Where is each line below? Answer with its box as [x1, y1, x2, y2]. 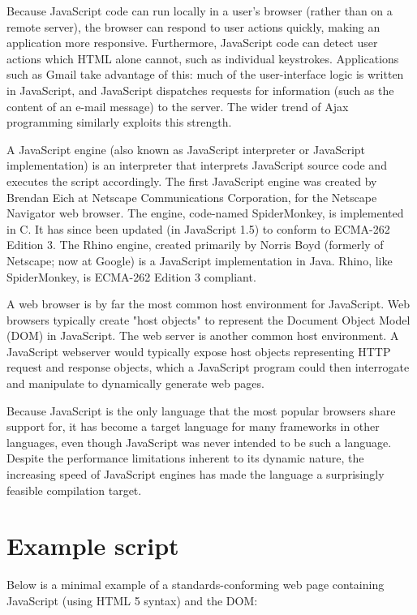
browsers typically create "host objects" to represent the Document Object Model [6, 311, 411, 328]
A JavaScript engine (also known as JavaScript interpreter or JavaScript [6, 140, 366, 157]
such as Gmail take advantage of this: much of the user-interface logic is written [6, 66, 404, 83]
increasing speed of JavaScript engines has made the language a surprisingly [6, 466, 385, 483]
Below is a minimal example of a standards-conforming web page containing [6, 576, 385, 593]
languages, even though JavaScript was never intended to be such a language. [6, 433, 392, 450]
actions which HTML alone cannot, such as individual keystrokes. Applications [6, 49, 399, 67]
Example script [6, 529, 179, 562]
